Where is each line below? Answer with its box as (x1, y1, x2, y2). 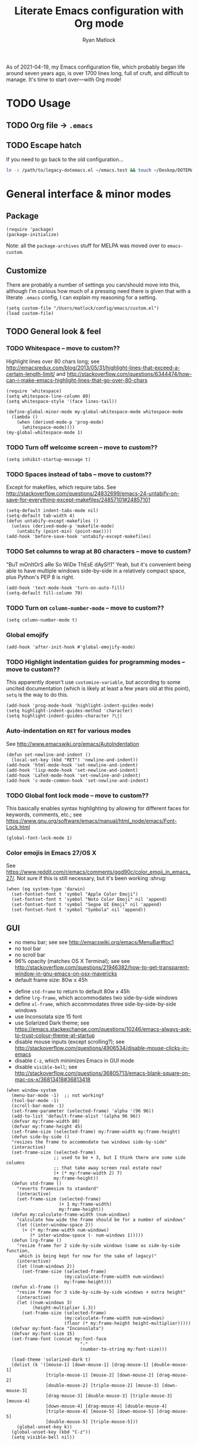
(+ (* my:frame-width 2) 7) (53, 1170, 123, 1176)
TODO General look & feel (6, 327, 101, 337)
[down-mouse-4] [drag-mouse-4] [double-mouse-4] (45, 1403, 167, 1409)
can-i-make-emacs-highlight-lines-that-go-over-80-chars (6, 376, 148, 384)
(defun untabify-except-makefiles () (6, 518, 99, 524)
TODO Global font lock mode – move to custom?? (6, 791, 149, 800)
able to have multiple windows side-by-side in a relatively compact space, (6, 567, 186, 574)
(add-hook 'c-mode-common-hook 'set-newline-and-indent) (6, 777, 149, 784)
